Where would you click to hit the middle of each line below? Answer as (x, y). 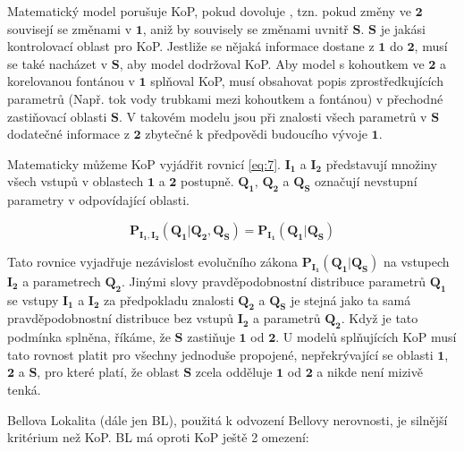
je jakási (403, 28)
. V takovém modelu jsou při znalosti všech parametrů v (273, 116)
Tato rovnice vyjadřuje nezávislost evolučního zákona (152, 261)
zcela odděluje (234, 372)
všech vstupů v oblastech (76, 181)
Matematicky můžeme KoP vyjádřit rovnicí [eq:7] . (144, 163)
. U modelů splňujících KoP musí (366, 337)
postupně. (207, 181)
